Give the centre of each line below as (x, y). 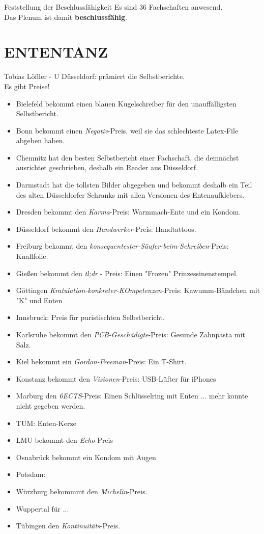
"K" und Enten (39, 300)
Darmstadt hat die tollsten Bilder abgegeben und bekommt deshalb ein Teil (134, 185)
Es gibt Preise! (27, 86)
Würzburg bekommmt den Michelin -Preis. (82, 491)
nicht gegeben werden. (51, 405)
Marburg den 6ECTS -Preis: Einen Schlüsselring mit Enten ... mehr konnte (132, 396)
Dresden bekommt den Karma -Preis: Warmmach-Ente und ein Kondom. (128, 212)
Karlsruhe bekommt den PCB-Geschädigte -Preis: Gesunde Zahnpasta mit (130, 334)
